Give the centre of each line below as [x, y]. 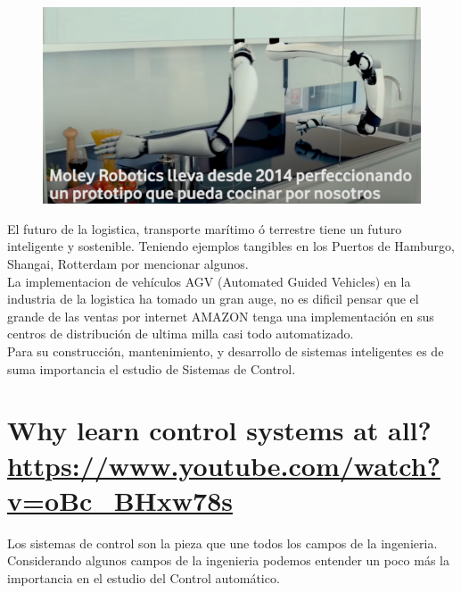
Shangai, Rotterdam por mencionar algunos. [128, 264]
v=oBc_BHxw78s [120, 500]
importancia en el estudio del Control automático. [144, 577]
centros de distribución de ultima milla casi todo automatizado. [181, 334]
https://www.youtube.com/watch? [224, 465]
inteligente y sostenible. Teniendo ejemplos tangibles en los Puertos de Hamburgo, [231, 246]
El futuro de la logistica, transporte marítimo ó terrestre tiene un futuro [205, 228]
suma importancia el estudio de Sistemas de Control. [152, 368]
